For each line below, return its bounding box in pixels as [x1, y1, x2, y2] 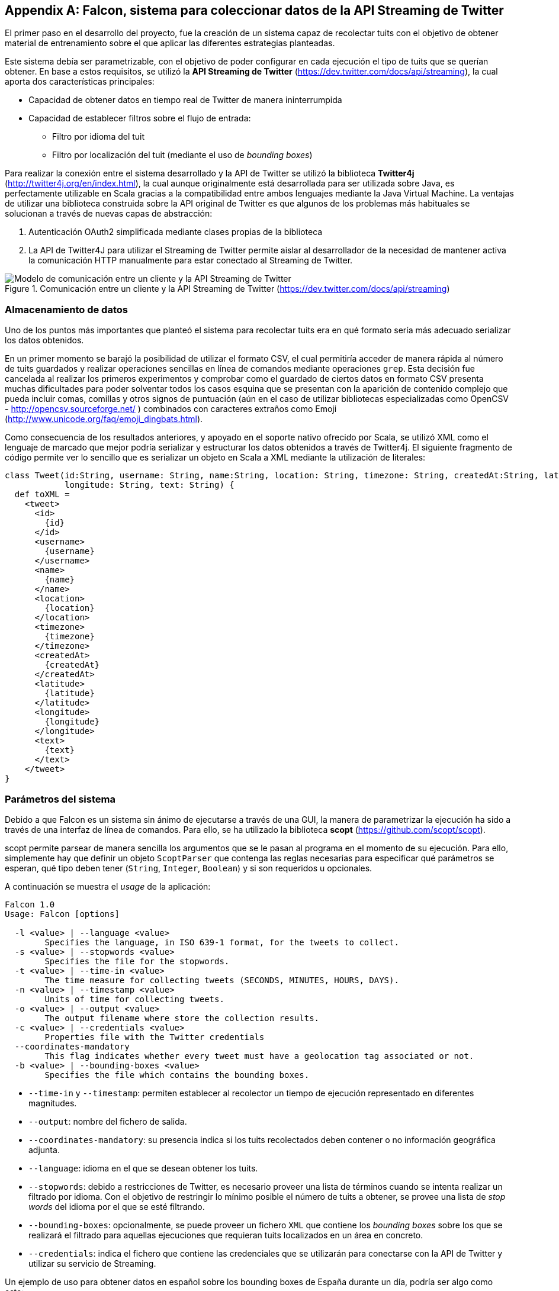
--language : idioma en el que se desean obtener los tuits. [28, 1163, 258, 1173]
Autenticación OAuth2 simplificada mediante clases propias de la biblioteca [28, 227, 323, 237]
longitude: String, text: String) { [65, 480, 234, 490]
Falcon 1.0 [5, 899, 55, 909]
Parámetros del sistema [5, 793, 115, 805]
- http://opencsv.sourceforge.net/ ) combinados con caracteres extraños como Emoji [5, 404, 337, 414]
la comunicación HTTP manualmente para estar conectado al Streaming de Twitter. [28, 255, 353, 266]
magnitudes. [28, 1097, 77, 1108]
